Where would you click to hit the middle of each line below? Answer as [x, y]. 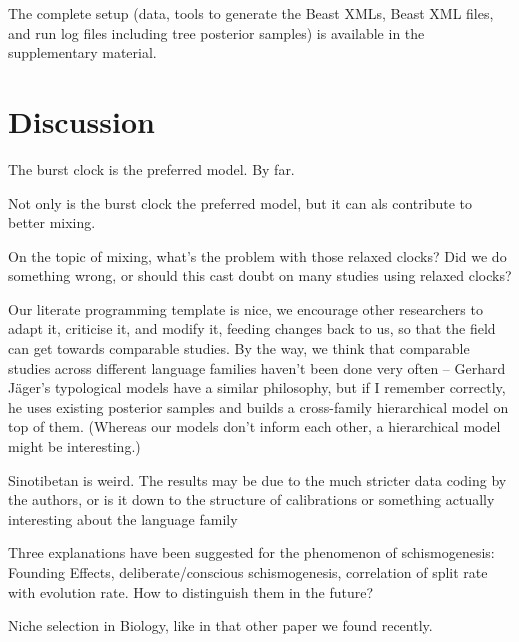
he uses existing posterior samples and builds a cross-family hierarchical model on [258, 406]
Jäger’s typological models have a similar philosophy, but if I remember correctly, [257, 387]
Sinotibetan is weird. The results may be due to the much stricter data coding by [257, 479]
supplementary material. [82, 52]
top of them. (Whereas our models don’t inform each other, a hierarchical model [254, 426]
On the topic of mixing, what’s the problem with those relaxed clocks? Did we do [257, 255]
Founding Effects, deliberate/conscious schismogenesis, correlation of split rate [248, 572]
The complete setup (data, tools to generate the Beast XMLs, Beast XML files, [251, 13]
